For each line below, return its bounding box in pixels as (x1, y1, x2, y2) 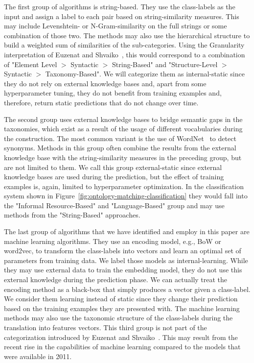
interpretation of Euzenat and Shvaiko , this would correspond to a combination (4, 49, 245, 59)
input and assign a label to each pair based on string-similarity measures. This (4, 11, 239, 21)
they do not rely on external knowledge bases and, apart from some (4, 78, 207, 88)
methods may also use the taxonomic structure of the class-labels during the (4, 313, 233, 323)
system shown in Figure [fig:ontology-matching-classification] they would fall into (4, 191, 248, 201)
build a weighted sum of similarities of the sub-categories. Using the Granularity (4, 40, 245, 50)
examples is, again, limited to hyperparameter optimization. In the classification (4, 181, 244, 191)
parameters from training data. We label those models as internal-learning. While (4, 255, 248, 265)
